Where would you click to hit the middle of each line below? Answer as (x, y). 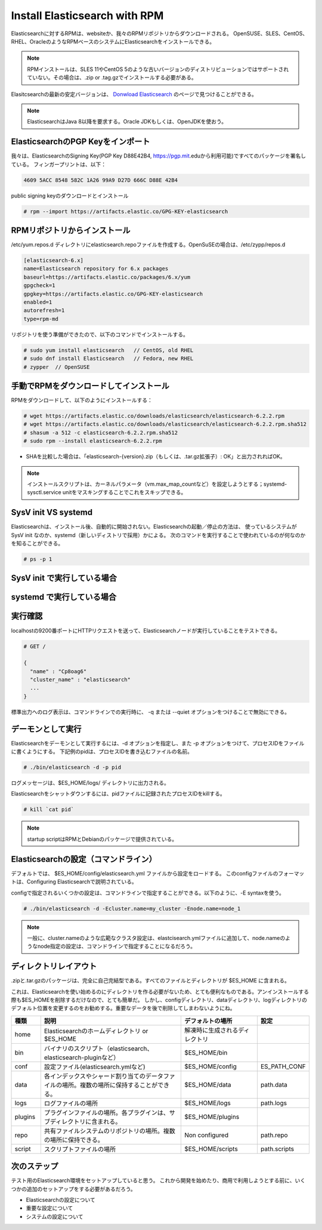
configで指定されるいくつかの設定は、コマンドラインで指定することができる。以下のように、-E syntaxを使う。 (148, 893)
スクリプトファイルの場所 (80, 1149)
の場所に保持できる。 (74, 1140)
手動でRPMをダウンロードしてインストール (90, 386)
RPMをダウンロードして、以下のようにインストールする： (82, 400)
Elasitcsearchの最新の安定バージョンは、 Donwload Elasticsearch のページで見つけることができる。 (134, 94)
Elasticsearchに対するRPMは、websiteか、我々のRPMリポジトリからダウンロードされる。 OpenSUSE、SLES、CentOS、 (160, 33)
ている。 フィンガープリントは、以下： (59, 164)
